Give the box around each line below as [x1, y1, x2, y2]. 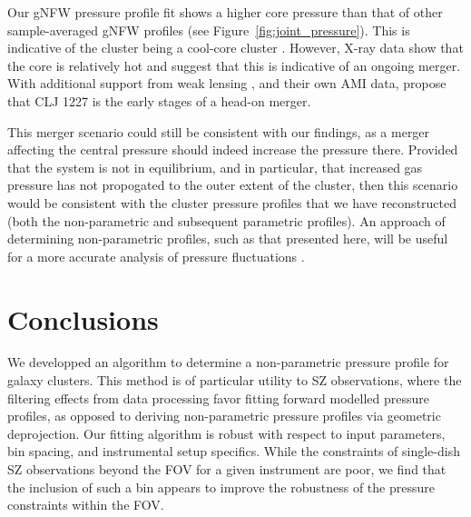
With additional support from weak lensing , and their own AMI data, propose [7, 74, 446, 93]
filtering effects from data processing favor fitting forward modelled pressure [7, 388, 430, 407]
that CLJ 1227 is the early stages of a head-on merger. [7, 91, 311, 110]
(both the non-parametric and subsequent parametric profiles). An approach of [7, 211, 446, 230]
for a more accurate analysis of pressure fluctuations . [7, 246, 305, 265]
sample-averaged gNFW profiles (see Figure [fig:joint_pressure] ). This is [7, 20, 410, 39]
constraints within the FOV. [7, 495, 164, 514]
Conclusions [7, 300, 159, 337]
